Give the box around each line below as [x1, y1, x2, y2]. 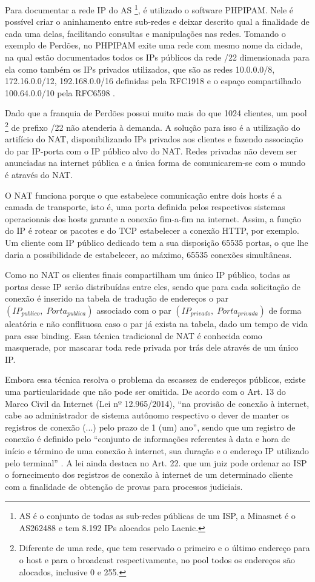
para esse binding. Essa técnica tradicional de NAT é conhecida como [5, 329, 262, 342]
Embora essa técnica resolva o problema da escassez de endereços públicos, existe [5, 373, 306, 386]
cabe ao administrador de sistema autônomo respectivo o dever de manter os [5, 409, 290, 422]
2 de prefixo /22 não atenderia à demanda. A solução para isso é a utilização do [5, 119, 300, 133]
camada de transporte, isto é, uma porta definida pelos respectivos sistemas [5, 200, 285, 213]
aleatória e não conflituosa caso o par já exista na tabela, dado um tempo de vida [5, 317, 308, 329]
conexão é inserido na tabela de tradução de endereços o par [5, 292, 228, 305]
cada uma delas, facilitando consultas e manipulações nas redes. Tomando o [5, 27, 286, 39]
